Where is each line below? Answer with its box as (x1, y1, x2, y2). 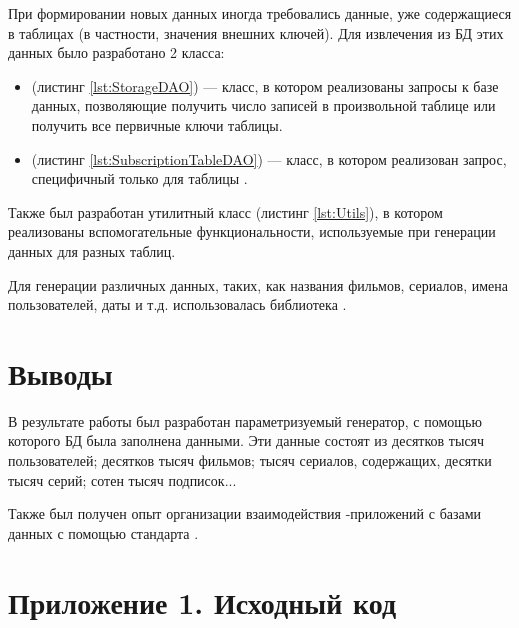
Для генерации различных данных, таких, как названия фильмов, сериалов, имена (8, 274, 508, 295)
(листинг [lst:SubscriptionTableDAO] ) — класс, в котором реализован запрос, (31, 148, 507, 169)
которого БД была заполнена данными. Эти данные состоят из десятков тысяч (8, 430, 485, 451)
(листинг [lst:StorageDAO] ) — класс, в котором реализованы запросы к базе (31, 75, 499, 96)
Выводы (8, 352, 113, 393)
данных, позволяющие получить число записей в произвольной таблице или (31, 95, 496, 116)
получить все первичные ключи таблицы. (31, 114, 283, 135)
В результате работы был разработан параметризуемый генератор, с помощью (8, 410, 482, 431)
